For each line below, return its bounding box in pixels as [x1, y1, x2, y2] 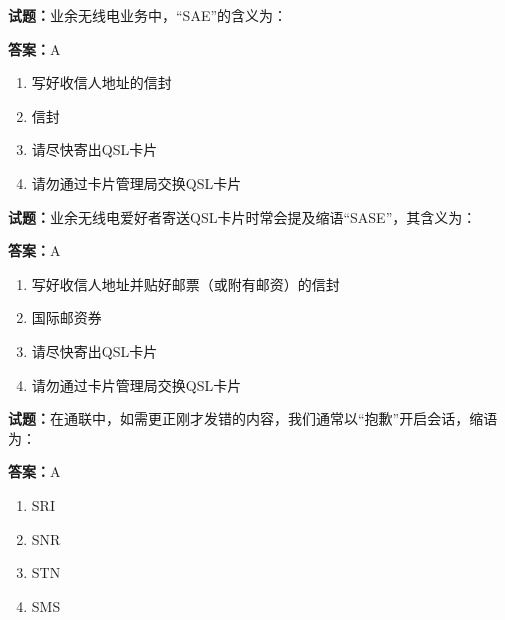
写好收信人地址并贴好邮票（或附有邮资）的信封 [31, 273, 340, 294]
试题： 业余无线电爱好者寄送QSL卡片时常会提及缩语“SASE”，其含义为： [8, 206, 477, 227]
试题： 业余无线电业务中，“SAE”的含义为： [8, 5, 288, 25]
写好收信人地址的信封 [31, 72, 172, 93]
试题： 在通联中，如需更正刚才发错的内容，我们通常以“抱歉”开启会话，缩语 [8, 408, 498, 429]
